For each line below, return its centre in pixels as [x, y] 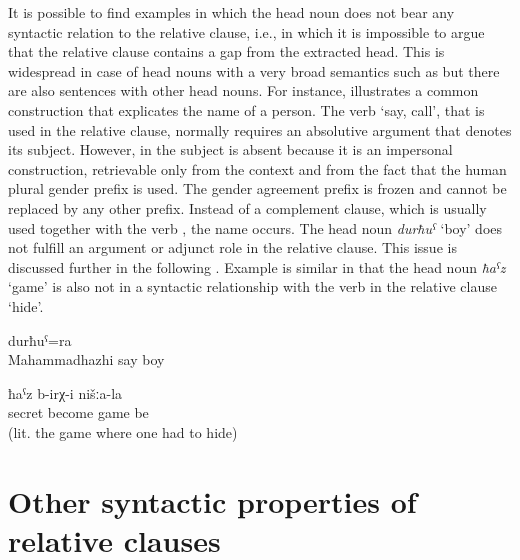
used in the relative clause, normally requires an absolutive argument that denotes [260, 129]
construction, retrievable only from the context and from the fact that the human [257, 168]
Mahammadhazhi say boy [86, 359]
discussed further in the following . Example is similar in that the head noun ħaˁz [257, 266]
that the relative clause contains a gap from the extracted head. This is [226, 51]
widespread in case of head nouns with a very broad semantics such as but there [254, 70]
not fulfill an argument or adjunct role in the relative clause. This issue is [232, 247]
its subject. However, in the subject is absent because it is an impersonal [230, 149]
